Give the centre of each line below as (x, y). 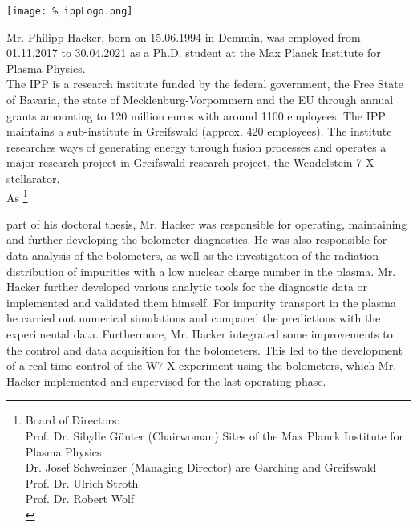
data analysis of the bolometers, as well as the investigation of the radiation (193, 255)
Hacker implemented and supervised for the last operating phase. (166, 381)
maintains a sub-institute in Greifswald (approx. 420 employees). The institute (199, 131)
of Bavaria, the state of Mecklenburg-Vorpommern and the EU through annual (200, 100)
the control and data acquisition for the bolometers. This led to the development (204, 349)
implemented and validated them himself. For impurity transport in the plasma (201, 302)
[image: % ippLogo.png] (70, 11)
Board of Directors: (73, 420)
